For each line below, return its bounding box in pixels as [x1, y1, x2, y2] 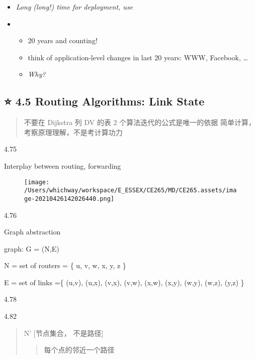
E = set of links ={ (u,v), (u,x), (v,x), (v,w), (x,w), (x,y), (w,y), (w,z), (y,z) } [4, 277, 244, 287]
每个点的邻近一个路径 [44, 344, 115, 355]
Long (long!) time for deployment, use [16, 2, 133, 12]
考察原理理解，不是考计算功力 [24, 127, 123, 137]
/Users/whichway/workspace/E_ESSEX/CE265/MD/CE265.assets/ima [24, 187, 237, 194]
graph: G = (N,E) [4, 243, 59, 254]
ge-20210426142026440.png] [24, 195, 114, 202]
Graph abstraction [4, 226, 61, 237]
